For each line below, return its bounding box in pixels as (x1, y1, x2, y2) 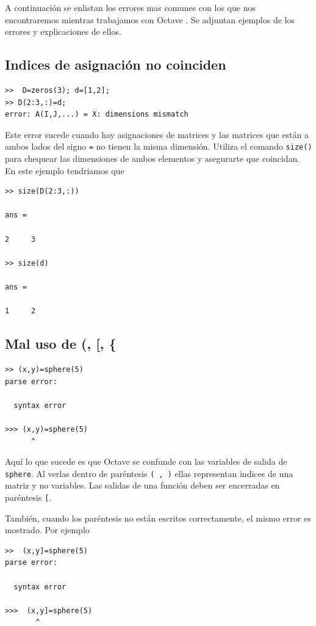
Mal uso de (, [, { (5, 334, 117, 353)
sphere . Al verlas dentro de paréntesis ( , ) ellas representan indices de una (5, 467, 293, 479)
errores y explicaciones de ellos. (5, 25, 121, 38)
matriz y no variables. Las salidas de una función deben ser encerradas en (5, 479, 280, 492)
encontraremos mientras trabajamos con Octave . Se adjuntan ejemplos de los (5, 13, 295, 26)
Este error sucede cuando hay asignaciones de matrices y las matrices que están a (5, 128, 309, 140)
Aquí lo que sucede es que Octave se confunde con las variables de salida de (5, 455, 287, 468)
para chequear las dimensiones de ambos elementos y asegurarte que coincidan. (5, 152, 300, 165)
